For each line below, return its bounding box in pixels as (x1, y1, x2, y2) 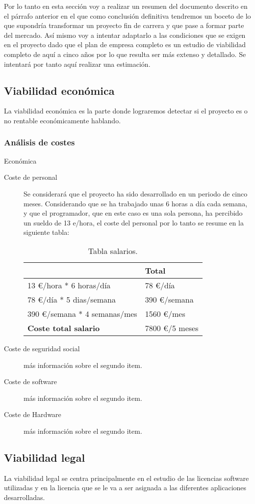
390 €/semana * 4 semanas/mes (27, 308, 137, 319)
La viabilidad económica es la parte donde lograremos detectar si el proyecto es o (4, 106, 248, 116)
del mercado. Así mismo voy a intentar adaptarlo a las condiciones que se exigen (4, 29, 246, 40)
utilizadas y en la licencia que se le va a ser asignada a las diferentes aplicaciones (4, 482, 247, 493)
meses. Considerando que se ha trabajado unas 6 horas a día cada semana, (24, 198, 248, 208)
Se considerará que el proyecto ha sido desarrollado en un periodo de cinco (24, 188, 248, 198)
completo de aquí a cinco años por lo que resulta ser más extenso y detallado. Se (4, 49, 246, 59)
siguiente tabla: (24, 227, 70, 237)
